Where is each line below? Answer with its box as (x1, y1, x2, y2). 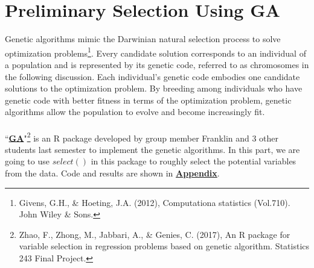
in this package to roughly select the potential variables (91, 155, 296, 167)
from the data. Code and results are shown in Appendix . (5, 166, 220, 179)
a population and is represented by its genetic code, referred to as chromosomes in (5, 58, 309, 70)
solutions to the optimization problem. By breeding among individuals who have (5, 82, 303, 95)
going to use (5, 155, 50, 167)
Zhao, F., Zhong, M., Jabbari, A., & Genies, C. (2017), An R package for (19, 228, 290, 240)
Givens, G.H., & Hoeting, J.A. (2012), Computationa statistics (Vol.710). (19, 196, 290, 208)
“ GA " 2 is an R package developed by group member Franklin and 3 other (5, 129, 279, 144)
